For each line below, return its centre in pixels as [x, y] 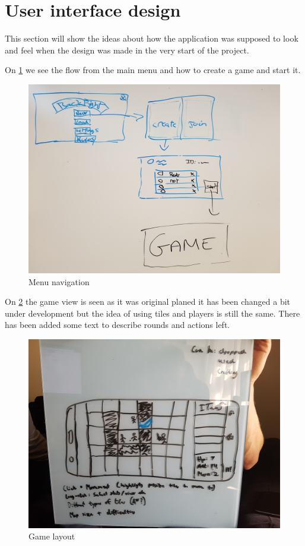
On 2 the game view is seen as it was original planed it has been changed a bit [148, 302]
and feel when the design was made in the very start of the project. [127, 50]
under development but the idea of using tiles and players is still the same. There [152, 313]
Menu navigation [59, 281]
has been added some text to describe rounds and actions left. [117, 325]
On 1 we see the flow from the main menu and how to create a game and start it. [153, 70]
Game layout [52, 536]
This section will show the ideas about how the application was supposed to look [152, 38]
